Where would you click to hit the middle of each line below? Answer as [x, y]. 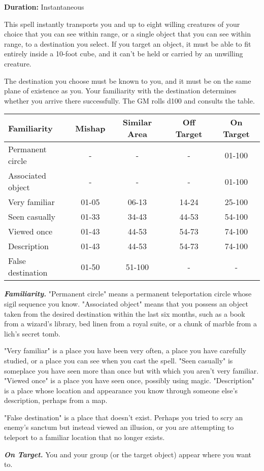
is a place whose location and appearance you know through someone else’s [121, 390]
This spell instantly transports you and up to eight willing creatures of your [122, 24]
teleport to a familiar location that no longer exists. [85, 437]
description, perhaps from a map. [56, 400]
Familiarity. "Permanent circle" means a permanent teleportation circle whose [128, 294]
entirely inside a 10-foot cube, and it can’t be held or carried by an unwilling [124, 54]
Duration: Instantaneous [44, 7]
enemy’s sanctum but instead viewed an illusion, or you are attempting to [119, 427]
